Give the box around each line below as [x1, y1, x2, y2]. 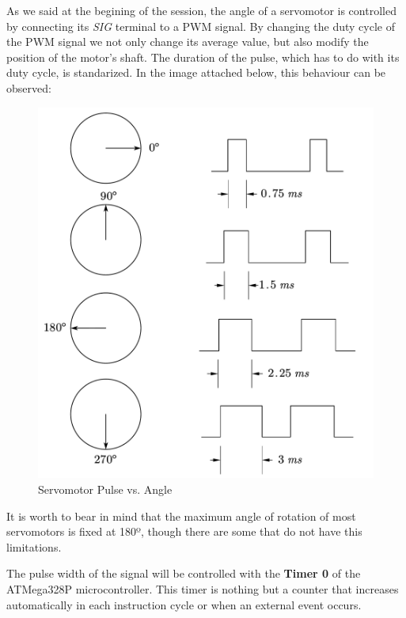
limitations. [6, 538, 62, 555]
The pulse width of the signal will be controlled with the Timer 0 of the [6, 565, 361, 582]
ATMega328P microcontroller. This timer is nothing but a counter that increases [6, 580, 399, 597]
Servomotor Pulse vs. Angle [38, 481, 173, 498]
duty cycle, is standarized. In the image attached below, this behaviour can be [6, 64, 386, 81]
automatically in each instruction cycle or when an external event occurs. [6, 596, 362, 612]
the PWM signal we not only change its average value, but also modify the [6, 33, 369, 50]
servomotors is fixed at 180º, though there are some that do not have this [6, 523, 362, 540]
